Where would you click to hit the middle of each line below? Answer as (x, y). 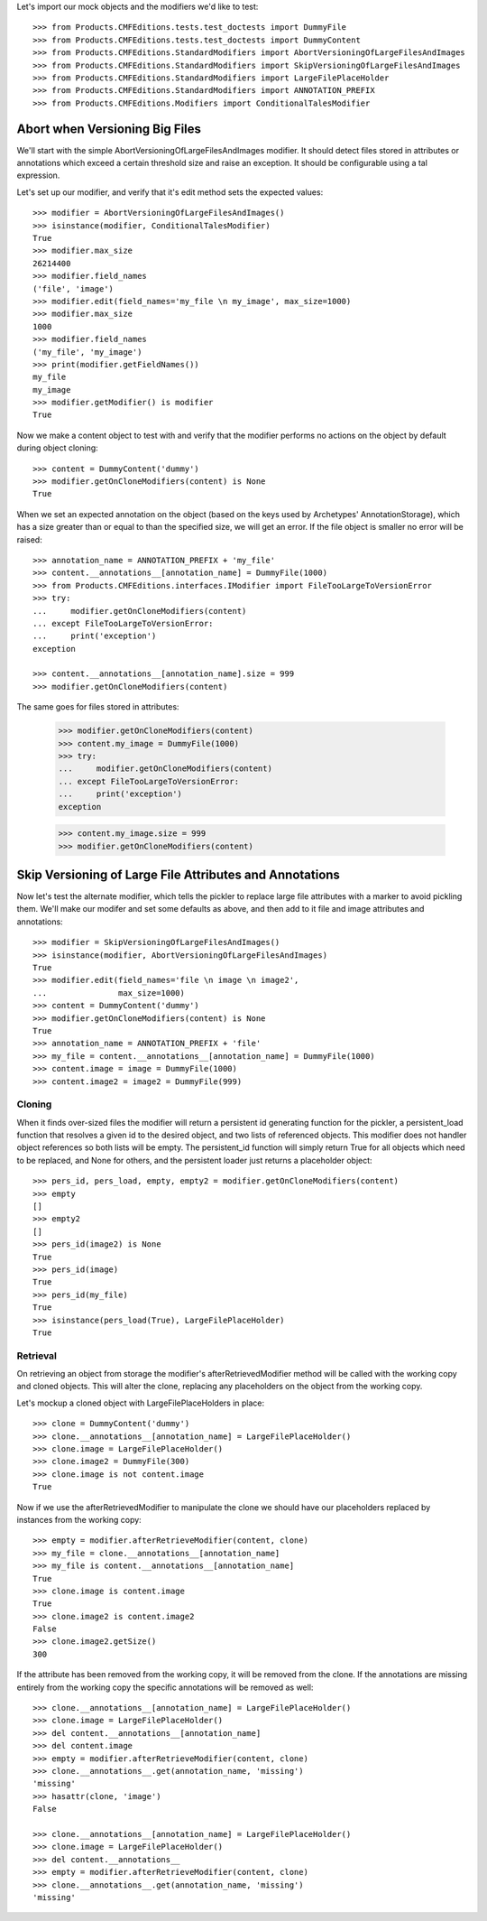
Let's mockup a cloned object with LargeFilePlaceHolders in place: (141, 1403)
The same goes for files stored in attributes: (98, 707)
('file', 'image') (74, 288)
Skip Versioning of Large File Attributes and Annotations (178, 874)
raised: (29, 539)
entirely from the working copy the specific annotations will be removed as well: (165, 1687)
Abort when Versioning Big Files (109, 129)
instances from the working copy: (79, 1519)
